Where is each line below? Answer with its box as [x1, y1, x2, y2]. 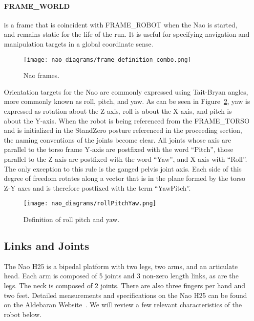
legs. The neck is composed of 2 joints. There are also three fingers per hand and [4, 280, 246, 290]
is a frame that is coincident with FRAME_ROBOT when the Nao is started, [4, 19, 237, 29]
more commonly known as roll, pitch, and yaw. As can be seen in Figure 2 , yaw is [4, 96, 250, 106]
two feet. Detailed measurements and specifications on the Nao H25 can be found [4, 290, 247, 300]
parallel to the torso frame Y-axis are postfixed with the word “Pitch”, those [4, 144, 233, 154]
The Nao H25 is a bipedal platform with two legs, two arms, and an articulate [4, 261, 238, 271]
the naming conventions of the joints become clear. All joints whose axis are [4, 134, 231, 145]
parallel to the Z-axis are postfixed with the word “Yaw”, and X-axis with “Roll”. [4, 153, 247, 164]
